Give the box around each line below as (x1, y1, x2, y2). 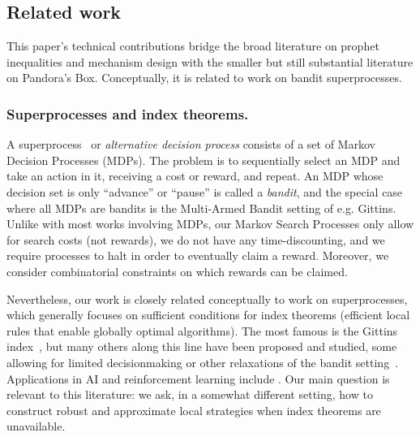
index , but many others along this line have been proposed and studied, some (6, 338, 397, 355)
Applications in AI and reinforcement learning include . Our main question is (6, 370, 390, 387)
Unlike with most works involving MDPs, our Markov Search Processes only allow (6, 215, 414, 232)
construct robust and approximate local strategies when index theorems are (6, 401, 381, 418)
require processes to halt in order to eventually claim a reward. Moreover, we (6, 247, 389, 264)
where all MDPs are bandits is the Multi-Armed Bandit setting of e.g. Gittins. (6, 199, 396, 216)
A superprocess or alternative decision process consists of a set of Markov (6, 136, 375, 153)
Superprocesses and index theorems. (6, 103, 249, 123)
